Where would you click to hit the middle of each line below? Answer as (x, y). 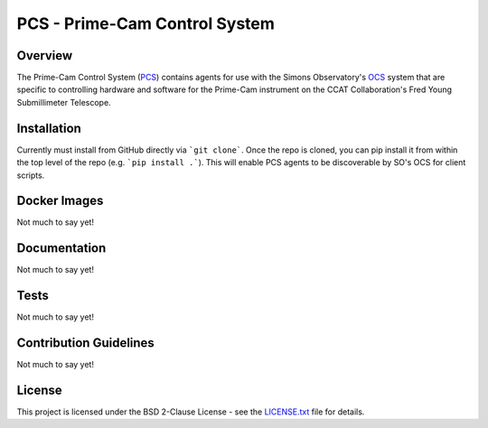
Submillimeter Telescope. (64, 102)
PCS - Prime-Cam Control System (146, 23)
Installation (49, 128)
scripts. (31, 175)
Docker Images (60, 201)
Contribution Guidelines (86, 343)
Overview (45, 56)
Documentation (61, 248)
